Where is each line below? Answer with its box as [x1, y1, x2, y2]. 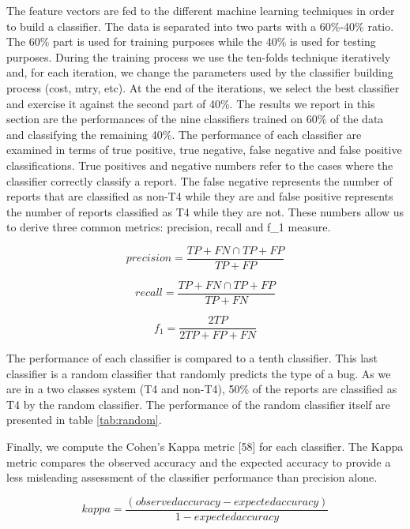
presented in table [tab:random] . [6, 411, 162, 428]
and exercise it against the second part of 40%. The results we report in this [6, 95, 375, 111]
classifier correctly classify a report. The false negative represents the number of [6, 172, 393, 189]
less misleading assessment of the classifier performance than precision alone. [6, 469, 378, 486]
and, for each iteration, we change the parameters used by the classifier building [6, 64, 393, 81]
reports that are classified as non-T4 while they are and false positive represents [6, 188, 393, 204]
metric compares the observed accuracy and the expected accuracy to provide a [6, 453, 391, 470]
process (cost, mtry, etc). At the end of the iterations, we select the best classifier [6, 79, 400, 96]
